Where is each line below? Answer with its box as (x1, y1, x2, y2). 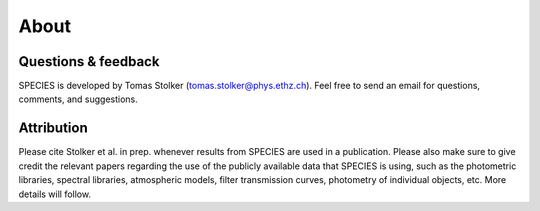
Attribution (18, 120, 89, 137)
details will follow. (18, 188, 92, 200)
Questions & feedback (18, 53, 160, 70)
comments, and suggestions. (18, 93, 139, 105)
